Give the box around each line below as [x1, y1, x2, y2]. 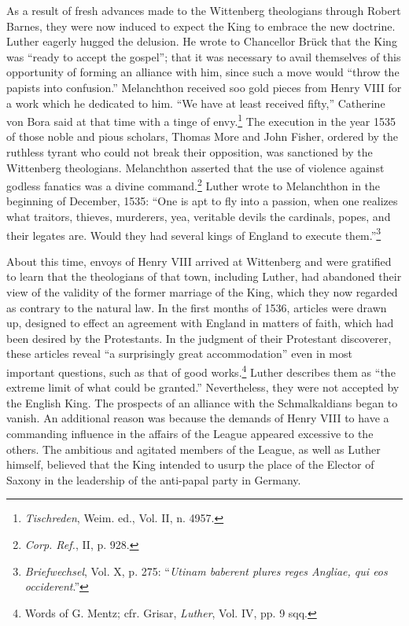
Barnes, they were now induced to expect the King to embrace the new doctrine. [6, 17, 396, 34]
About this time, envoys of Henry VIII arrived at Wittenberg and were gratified [6, 252, 392, 269]
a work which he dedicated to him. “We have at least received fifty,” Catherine [6, 94, 385, 111]
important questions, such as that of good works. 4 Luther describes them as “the [6, 362, 396, 380]
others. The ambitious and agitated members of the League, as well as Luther [6, 440, 381, 457]
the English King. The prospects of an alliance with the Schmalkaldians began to [6, 394, 398, 411]
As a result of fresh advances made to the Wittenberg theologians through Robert [6, 2, 401, 18]
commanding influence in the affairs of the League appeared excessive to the [6, 425, 374, 442]
